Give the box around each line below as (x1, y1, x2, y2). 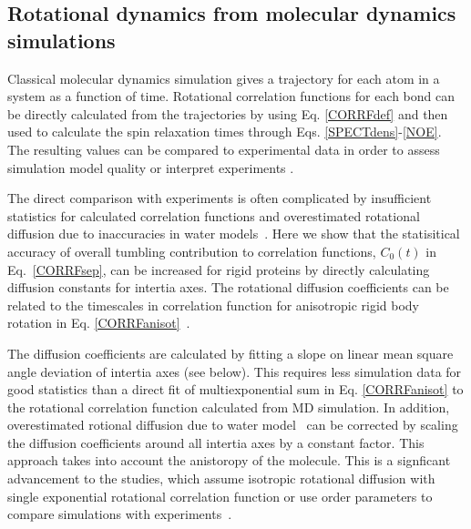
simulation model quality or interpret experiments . (7, 158, 294, 177)
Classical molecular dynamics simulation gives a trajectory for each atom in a (7, 68, 440, 87)
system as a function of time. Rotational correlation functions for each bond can (7, 86, 456, 106)
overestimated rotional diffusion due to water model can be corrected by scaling (7, 415, 458, 434)
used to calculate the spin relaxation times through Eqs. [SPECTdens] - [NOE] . (7, 122, 442, 141)
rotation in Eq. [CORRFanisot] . (7, 313, 190, 332)
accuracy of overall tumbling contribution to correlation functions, (7, 241, 376, 260)
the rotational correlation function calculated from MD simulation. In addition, (7, 397, 450, 416)
